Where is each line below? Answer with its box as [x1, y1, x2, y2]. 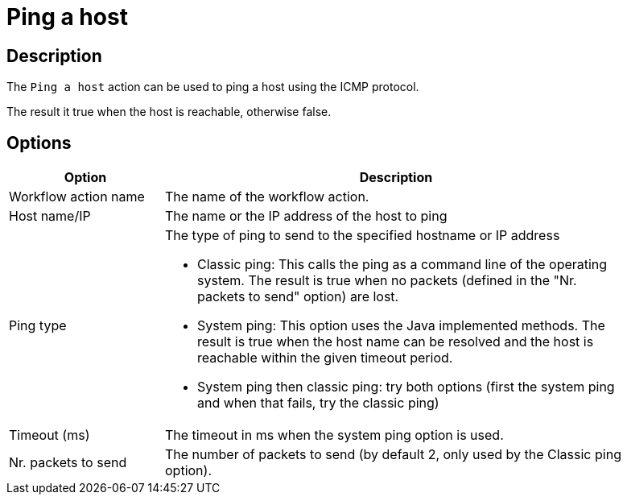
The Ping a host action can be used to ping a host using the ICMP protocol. [6, 80, 419, 94]
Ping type [9, 317, 67, 334]
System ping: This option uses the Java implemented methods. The [197, 317, 605, 334]
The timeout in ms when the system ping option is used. [165, 427, 504, 444]
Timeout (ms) [9, 427, 90, 444]
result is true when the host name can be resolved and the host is [197, 333, 594, 350]
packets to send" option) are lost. [197, 288, 399, 305]
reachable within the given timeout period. [197, 350, 453, 366]
